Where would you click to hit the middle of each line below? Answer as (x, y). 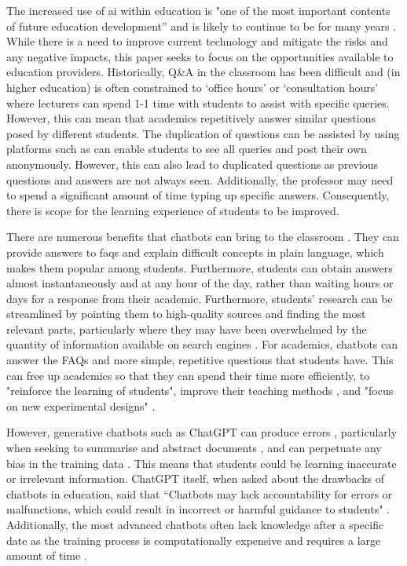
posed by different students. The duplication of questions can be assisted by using (203, 133)
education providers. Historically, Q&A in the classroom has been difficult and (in (203, 72)
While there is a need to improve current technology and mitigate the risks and (197, 41)
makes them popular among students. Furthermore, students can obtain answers (200, 267)
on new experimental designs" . (81, 405)
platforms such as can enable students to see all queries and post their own (187, 149)
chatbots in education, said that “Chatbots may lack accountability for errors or (200, 493)
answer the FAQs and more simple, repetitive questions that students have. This (200, 360)
